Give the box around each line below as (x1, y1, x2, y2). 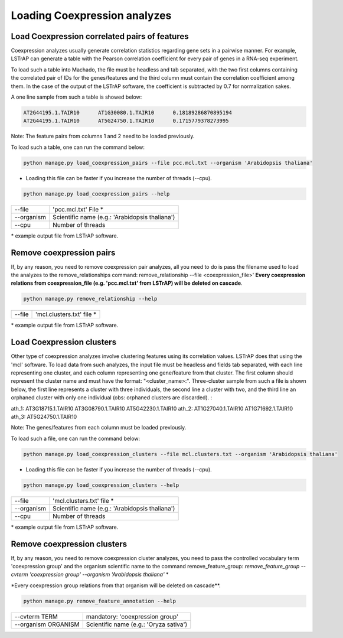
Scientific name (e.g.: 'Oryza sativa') (86, 620, 188, 629)
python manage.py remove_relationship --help (23, 295, 158, 302)
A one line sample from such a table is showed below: (11, 93, 142, 100)
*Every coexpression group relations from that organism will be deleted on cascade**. (11, 582, 221, 589)
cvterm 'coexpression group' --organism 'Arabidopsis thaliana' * (11, 571, 169, 578)
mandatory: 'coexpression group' (86, 612, 179, 620)
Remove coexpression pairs (11, 248, 116, 258)
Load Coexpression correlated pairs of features (11, 31, 189, 41)
